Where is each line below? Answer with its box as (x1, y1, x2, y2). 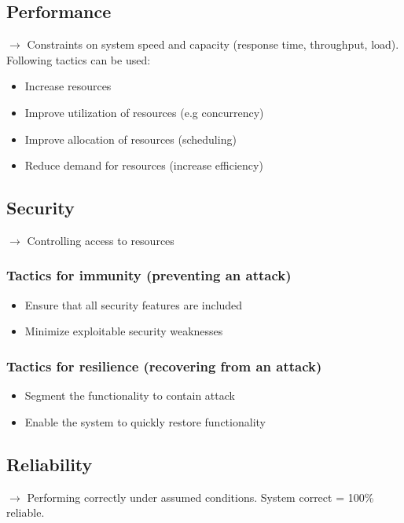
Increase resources (24, 78, 112, 94)
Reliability (6, 452, 93, 476)
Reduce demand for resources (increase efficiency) (24, 157, 263, 174)
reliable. (6, 504, 45, 521)
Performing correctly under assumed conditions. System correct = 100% (27, 488, 374, 505)
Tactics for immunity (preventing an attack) (6, 265, 292, 285)
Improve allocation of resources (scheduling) (24, 130, 237, 147)
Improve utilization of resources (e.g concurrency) (24, 104, 264, 120)
